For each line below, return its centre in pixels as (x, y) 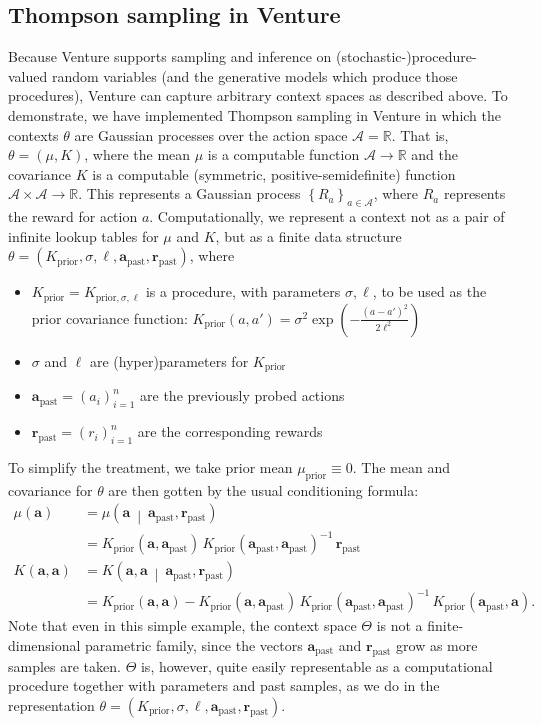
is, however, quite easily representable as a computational (316, 665)
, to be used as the (429, 291)
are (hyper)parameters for (169, 360)
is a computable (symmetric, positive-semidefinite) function (274, 173)
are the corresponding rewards (230, 431)
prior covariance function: (109, 317)
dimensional (44, 644)
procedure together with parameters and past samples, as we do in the (224, 685)
